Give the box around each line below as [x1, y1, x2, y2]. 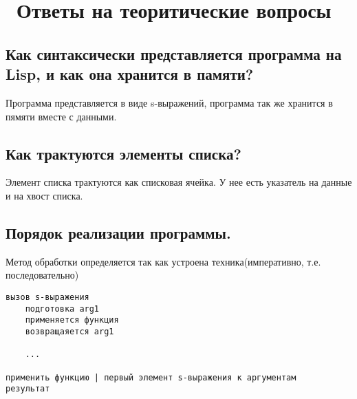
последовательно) [6, 268, 79, 282]
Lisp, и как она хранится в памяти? [6, 63, 254, 85]
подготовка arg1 [25, 303, 100, 314]
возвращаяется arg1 [25, 326, 114, 336]
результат [6, 384, 50, 394]
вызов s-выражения [6, 292, 89, 302]
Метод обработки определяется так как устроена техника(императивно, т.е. [6, 254, 321, 268]
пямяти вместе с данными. [6, 109, 117, 123]
